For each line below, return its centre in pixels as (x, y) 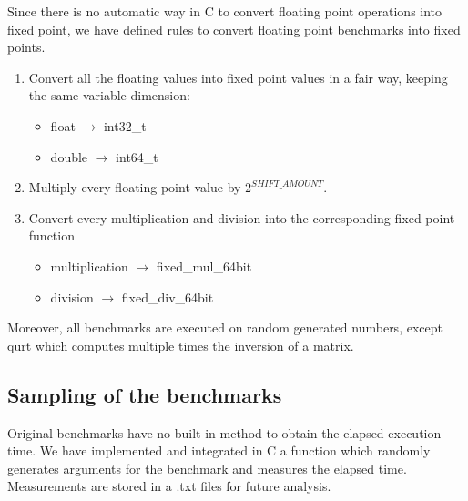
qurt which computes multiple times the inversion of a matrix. (181, 345)
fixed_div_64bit (168, 297)
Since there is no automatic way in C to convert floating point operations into (225, 11)
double (69, 156)
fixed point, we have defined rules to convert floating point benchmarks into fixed (234, 29)
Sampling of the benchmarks (145, 394)
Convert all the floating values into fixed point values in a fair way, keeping (238, 77)
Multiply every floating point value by (135, 187)
